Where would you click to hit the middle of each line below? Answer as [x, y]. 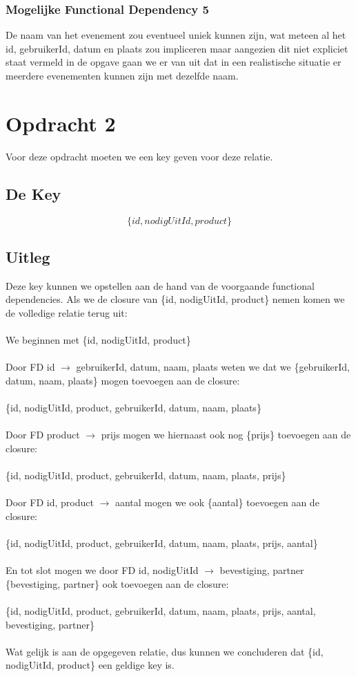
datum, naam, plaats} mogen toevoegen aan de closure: [123, 380]
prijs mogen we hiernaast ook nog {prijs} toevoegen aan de [226, 435]
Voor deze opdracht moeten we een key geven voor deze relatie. [139, 156]
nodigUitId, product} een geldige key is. [90, 665]
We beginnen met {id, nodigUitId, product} [98, 340]
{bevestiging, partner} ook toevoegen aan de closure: [117, 583]
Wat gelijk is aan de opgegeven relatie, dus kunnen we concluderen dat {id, [165, 651]
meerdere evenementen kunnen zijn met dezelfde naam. [122, 75]
